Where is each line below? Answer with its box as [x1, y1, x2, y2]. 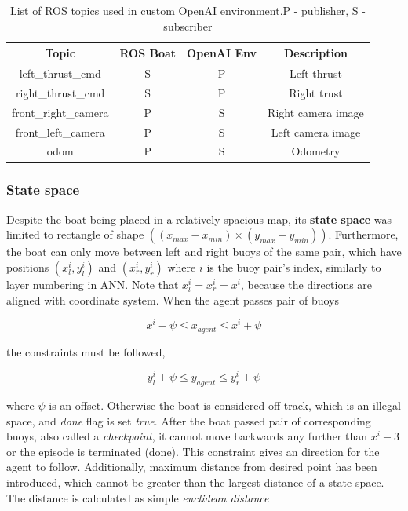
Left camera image [271, 123, 361, 140]
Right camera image [268, 104, 364, 120]
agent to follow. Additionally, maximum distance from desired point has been [6, 458, 377, 475]
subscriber [163, 17, 213, 34]
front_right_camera [12, 104, 109, 120]
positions [6, 258, 49, 275]
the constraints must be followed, [6, 343, 166, 360]
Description [283, 45, 348, 61]
